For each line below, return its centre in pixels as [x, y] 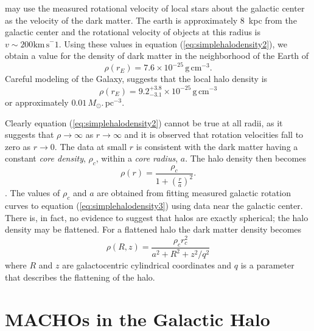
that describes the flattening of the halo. [80, 277]
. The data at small [91, 146]
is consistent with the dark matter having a [217, 146]
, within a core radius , [137, 158]
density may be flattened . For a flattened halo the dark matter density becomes [153, 229]
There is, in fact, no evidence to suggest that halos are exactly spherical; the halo [157, 217]
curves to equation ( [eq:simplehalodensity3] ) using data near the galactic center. [154, 206]
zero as [18, 146]
